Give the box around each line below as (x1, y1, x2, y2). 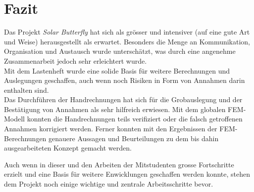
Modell (4, 114, 25, 124)
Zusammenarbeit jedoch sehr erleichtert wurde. (4, 55, 147, 66)
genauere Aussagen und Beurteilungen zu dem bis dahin (49, 133, 219, 143)
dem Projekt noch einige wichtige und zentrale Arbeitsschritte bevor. (4, 179, 213, 189)
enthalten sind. (4, 84, 49, 95)
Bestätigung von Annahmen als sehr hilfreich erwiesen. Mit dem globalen (4, 104, 226, 114)
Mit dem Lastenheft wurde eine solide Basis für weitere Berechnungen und (4, 65, 230, 76)
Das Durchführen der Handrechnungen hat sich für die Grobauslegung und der (4, 94, 243, 105)
